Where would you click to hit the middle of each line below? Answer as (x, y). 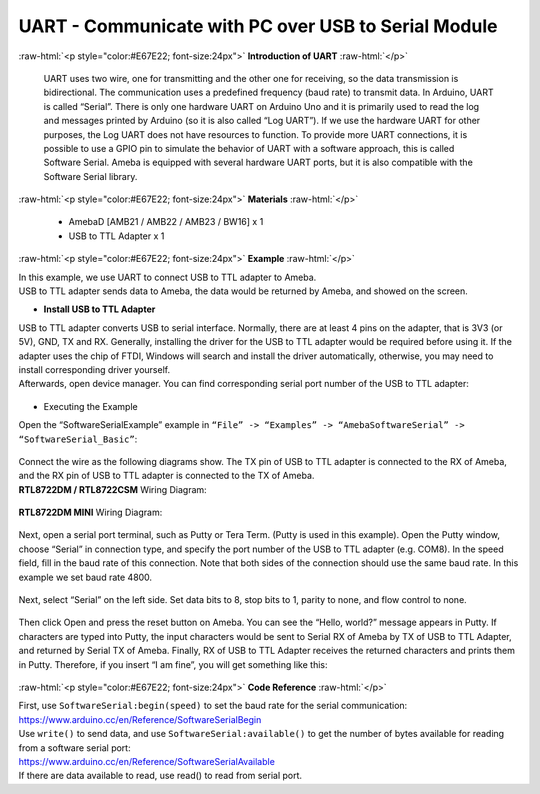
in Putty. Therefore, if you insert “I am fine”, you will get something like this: (173, 664)
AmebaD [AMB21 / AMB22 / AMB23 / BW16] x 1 (166, 222)
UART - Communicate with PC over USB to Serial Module (258, 26)
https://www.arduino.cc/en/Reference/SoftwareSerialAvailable (146, 761)
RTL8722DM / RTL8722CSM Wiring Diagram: (112, 489)
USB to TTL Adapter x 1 (116, 236)
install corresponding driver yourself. (94, 369)
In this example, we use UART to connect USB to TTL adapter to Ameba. (167, 277)
